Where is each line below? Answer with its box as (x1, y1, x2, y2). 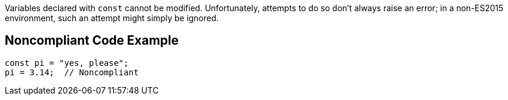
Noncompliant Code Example (5, 33, 179, 48)
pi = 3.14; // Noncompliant (5, 67, 139, 77)
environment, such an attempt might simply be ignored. (5, 13, 219, 23)
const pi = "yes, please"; (5, 58, 129, 68)
